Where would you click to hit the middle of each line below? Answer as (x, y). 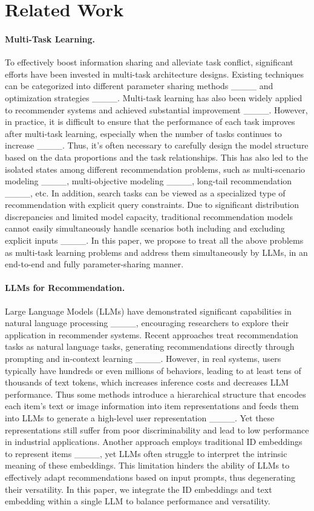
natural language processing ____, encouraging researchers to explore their (147, 323)
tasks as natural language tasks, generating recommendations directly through (150, 346)
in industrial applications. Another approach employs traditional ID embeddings (154, 442)
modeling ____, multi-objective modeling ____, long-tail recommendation (149, 181)
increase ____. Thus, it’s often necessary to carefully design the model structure (157, 145)
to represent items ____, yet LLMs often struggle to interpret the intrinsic (146, 453)
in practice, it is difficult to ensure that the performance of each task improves (150, 122)
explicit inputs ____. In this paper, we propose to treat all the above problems (154, 240)
